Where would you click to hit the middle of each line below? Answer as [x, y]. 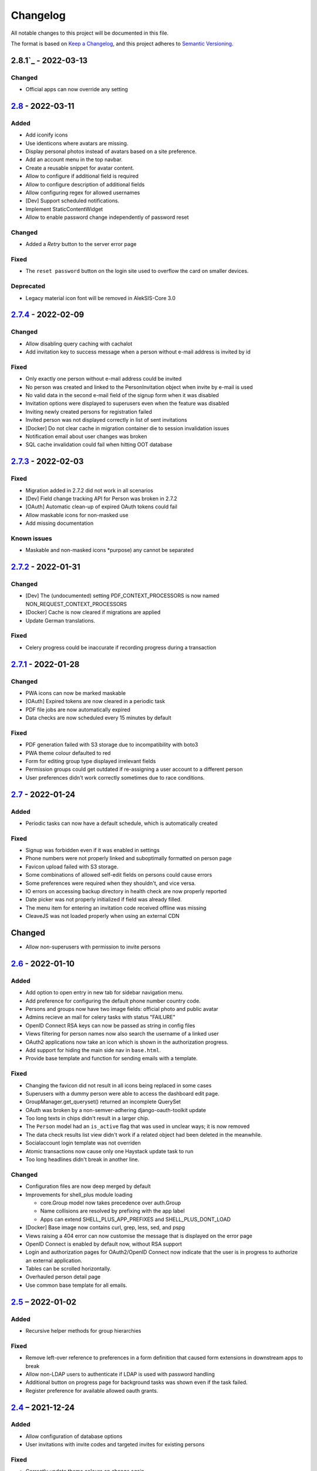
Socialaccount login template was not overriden [83, 1143]
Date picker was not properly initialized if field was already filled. [104, 900]
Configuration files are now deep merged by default [88, 1186]
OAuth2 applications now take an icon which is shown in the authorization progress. [127, 1042]
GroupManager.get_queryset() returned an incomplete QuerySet [103, 1102]
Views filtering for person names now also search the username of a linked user [122, 1034]
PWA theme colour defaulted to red [68, 753]
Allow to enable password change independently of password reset [107, 217]
